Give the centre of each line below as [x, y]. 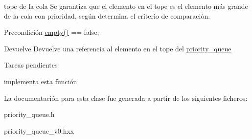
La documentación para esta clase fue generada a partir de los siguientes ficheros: [126, 98]
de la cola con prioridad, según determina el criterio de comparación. [107, 15]
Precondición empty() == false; [52, 32]
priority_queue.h [29, 114]
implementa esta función [41, 81]
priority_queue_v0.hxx [39, 130]
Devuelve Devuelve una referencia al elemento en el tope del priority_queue [118, 48]
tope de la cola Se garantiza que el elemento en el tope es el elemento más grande [126, 6]
